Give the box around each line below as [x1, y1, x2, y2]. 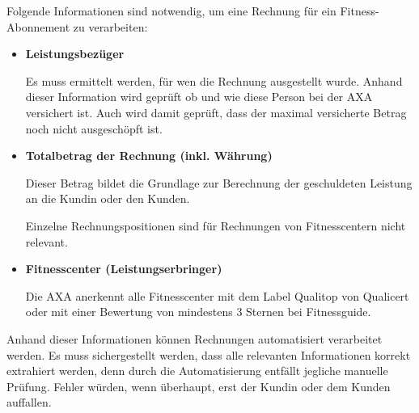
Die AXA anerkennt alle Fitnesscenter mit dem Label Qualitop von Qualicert [25, 287, 409, 304]
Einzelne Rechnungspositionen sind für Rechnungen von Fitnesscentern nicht [25, 217, 406, 234]
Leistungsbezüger [25, 45, 125, 62]
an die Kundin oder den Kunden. [25, 190, 190, 207]
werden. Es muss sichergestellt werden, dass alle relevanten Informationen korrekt [6, 346, 411, 363]
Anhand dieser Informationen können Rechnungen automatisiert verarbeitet [6, 330, 383, 347]
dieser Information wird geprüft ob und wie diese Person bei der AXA [25, 88, 373, 105]
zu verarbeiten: [73, 18, 148, 35]
